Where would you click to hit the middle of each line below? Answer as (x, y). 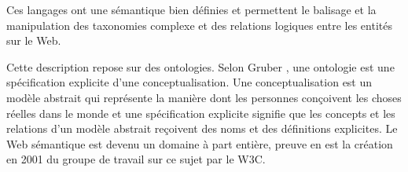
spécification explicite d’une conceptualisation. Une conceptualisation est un (189, 82)
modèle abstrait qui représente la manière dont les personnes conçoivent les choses (204, 97)
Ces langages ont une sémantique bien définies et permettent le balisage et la (191, 9)
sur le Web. (34, 40)
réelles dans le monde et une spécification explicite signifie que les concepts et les (201, 113)
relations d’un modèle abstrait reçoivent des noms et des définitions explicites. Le (202, 128)
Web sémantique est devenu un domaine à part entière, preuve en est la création (200, 143)
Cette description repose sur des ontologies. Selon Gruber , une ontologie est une (200, 66)
